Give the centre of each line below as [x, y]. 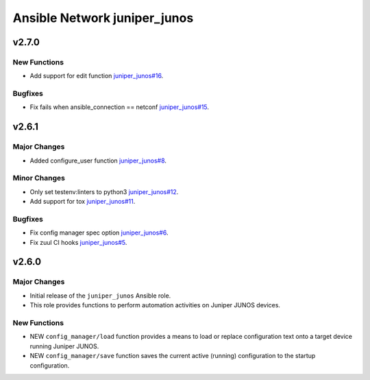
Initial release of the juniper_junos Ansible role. [100, 296]
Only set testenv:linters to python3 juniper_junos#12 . [104, 191]
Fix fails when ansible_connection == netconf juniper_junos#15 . [119, 107]
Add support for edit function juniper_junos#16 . [97, 76]
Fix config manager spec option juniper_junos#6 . [99, 233]
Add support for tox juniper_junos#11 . [83, 202]
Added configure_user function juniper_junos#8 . [98, 161]
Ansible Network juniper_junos [103, 18]
